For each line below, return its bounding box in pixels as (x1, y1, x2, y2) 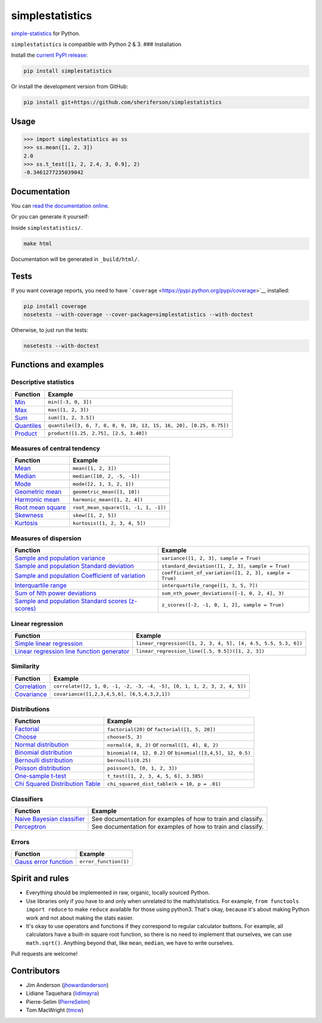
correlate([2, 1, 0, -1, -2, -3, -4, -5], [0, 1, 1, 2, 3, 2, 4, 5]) (54, 683, 247, 689)
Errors (11, 837, 30, 846)
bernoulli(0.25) (107, 757, 151, 763)
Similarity (11, 663, 40, 671)
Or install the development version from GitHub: (11, 83, 128, 90)
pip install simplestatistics (23, 67, 112, 75)
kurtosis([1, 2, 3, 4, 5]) (72, 520, 146, 526)
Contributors (11, 966, 60, 976)
